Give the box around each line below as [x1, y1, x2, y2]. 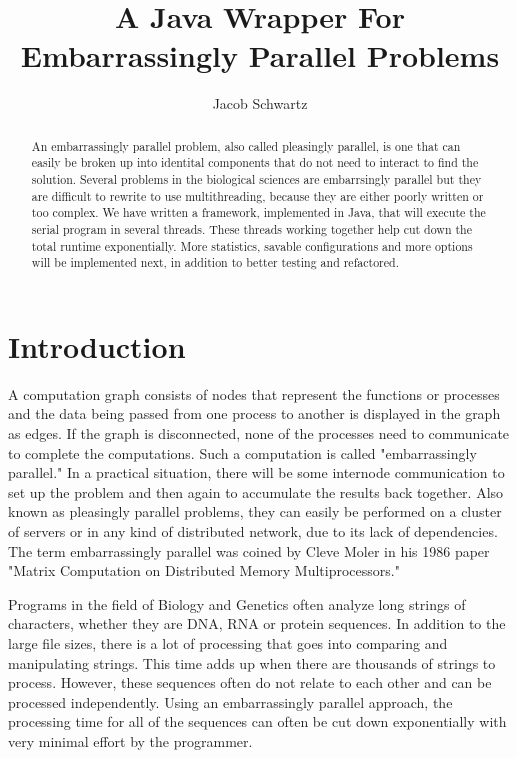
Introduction [8, 325, 186, 366]
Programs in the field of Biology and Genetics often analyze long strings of [8, 593, 466, 614]
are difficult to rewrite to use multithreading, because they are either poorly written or [31, 187, 484, 204]
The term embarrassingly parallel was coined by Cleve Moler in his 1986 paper [8, 540, 490, 561]
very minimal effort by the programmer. [8, 730, 253, 751]
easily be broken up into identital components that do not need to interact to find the [31, 154, 479, 171]
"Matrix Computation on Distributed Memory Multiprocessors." [8, 560, 400, 581]
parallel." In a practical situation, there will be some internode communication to [8, 462, 505, 483]
